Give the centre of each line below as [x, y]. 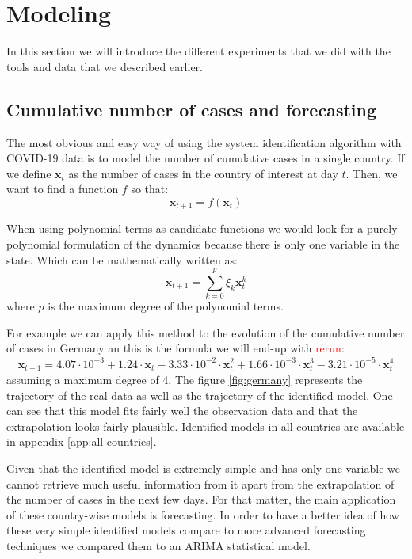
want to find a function [63, 189]
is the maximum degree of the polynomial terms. [166, 306]
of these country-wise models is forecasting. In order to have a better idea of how [203, 514]
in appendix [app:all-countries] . [82, 441]
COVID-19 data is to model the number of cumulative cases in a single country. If [206, 158]
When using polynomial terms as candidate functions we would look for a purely [202, 228]
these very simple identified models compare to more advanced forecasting [186, 530]
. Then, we [372, 173]
